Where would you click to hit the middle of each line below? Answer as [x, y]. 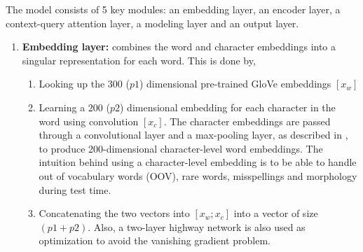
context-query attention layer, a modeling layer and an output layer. [152, 23]
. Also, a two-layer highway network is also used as [197, 226]
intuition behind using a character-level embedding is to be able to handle [198, 162]
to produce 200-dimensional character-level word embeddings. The [181, 148]
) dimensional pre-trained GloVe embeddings [235, 84]
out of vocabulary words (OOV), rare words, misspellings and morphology [198, 175]
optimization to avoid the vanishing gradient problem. [155, 240]
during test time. [75, 189]
